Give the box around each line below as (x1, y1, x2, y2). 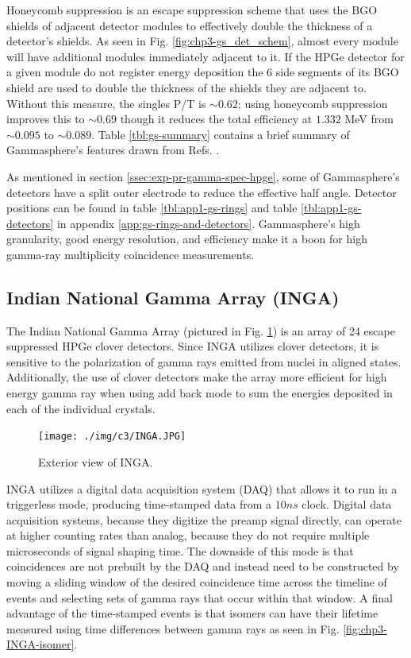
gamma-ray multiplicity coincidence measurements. (6, 246, 255, 262)
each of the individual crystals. (6, 400, 156, 416)
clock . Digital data (302, 496, 392, 513)
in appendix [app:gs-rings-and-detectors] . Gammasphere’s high (56, 215, 360, 231)
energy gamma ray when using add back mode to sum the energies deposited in (6, 385, 393, 401)
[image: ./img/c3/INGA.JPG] (38, 431, 186, 443)
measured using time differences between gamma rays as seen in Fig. (6, 620, 340, 637)
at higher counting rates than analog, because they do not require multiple (6, 527, 370, 544)
